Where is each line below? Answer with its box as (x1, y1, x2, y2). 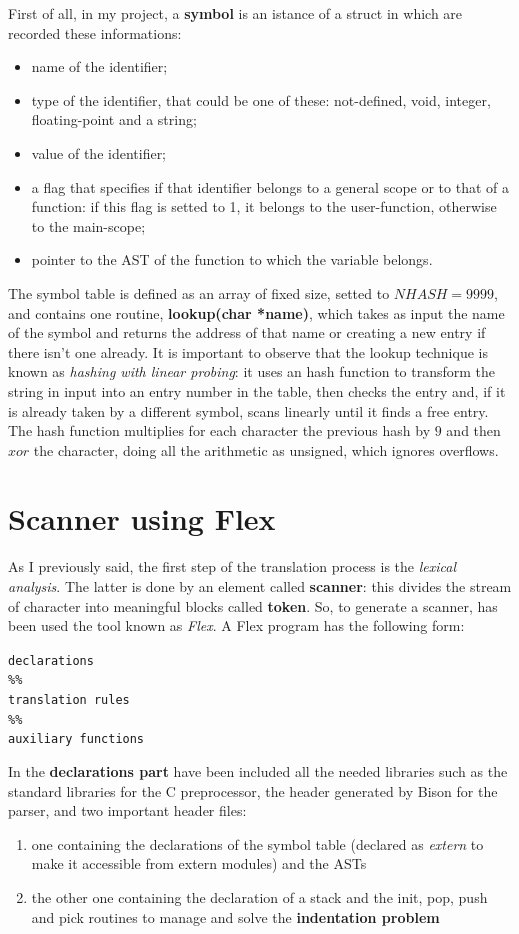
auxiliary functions (8, 732, 145, 747)
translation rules (8, 693, 130, 708)
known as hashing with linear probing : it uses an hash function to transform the (8, 361, 496, 382)
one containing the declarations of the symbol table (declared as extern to (31, 833, 484, 854)
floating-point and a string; (31, 109, 197, 130)
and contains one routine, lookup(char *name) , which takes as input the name (8, 302, 505, 323)
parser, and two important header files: (8, 800, 247, 821)
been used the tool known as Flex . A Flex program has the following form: (8, 615, 465, 636)
